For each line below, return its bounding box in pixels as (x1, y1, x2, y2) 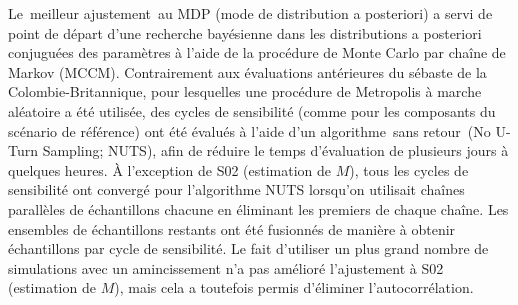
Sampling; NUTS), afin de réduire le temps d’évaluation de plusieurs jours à (42, 140, 509, 161)
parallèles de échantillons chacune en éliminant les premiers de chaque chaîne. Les (8, 198, 509, 219)
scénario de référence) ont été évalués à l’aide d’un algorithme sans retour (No (8, 120, 491, 141)
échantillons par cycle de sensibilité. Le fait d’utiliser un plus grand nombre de (8, 238, 489, 259)
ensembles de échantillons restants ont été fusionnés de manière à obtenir (8, 218, 456, 239)
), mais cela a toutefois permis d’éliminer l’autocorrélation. (114, 277, 474, 298)
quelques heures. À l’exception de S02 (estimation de (8, 159, 332, 180)
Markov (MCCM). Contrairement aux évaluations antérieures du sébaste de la (8, 61, 487, 82)
